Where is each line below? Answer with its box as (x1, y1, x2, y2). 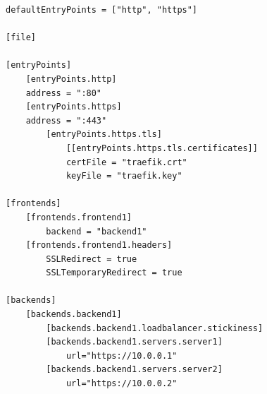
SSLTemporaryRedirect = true (46, 268, 182, 278)
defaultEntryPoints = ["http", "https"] (6, 5, 198, 15)
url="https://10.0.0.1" (66, 350, 178, 361)
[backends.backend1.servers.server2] (46, 364, 223, 375)
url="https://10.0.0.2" (66, 378, 178, 389)
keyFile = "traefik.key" (66, 171, 182, 181)
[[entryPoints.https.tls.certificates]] (66, 143, 258, 153)
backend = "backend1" (46, 226, 147, 237)
